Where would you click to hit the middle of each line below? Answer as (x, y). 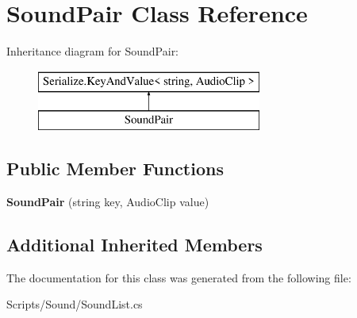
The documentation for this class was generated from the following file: (179, 277)
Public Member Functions (115, 169)
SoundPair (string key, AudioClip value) (108, 202)
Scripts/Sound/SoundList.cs (75, 304)
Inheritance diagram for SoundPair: (93, 51)
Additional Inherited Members (134, 245)
